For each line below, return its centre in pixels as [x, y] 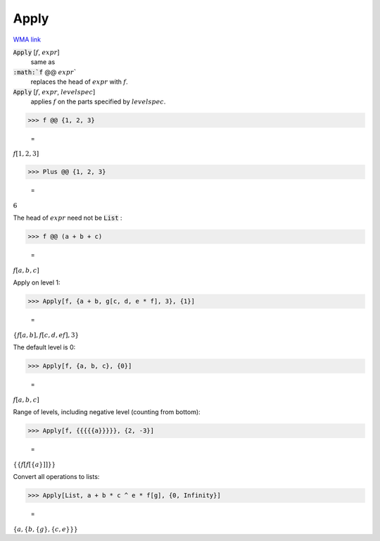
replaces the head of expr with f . [79, 82]
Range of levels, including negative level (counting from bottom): [107, 412]
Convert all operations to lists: [56, 477]
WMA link [27, 39]
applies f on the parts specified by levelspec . [98, 101]
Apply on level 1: [37, 282]
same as [43, 62]
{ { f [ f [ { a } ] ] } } [34, 464]
